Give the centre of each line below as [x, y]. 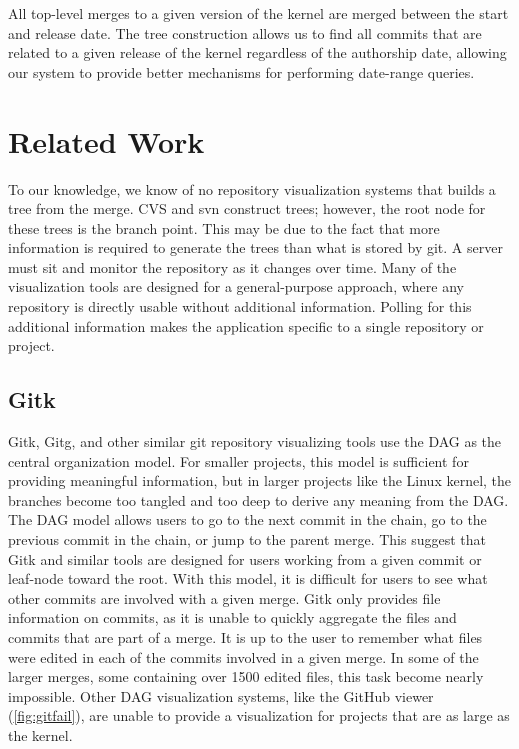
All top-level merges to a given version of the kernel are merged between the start [258, 13]
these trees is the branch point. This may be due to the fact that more [224, 227]
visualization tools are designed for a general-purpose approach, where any [236, 286]
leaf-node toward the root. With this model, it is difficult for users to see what [248, 578]
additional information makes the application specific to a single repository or [246, 325]
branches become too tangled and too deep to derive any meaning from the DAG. [258, 499]
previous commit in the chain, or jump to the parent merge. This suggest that [247, 539]
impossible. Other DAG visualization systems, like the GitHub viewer [221, 695]
